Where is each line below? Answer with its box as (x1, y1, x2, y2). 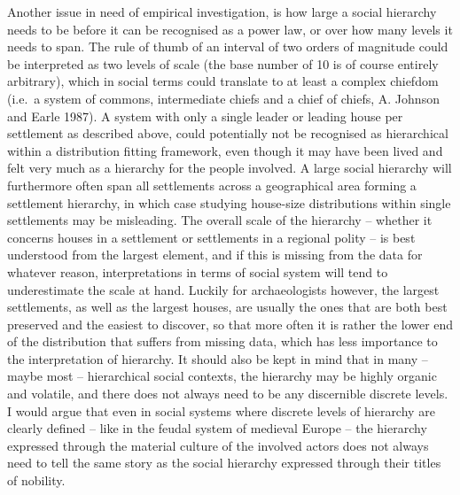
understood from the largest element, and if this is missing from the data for (7, 245, 423, 264)
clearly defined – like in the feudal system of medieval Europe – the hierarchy (7, 419, 427, 437)
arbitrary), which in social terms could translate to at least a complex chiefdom (7, 72, 439, 90)
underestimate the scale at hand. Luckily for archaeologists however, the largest (7, 280, 440, 298)
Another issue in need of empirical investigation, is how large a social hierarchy (7, 3, 437, 20)
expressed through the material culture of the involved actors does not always (7, 436, 429, 454)
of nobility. (7, 471, 66, 490)
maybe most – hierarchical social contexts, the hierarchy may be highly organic (7, 367, 437, 385)
